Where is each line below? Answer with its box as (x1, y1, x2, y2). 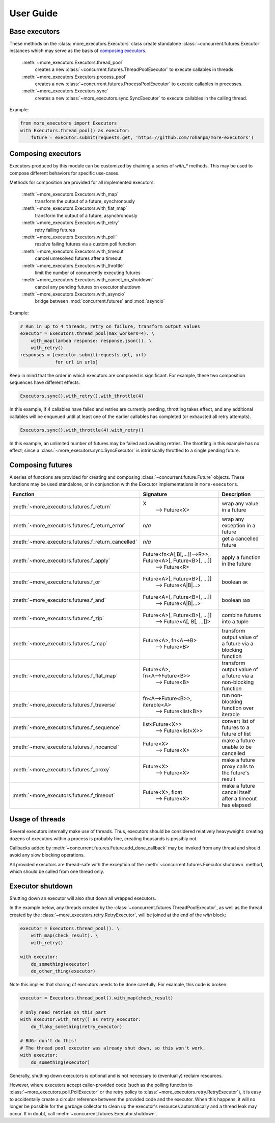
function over (222, 704, 254, 712)
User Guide (9, 8, 58, 19)
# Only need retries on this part (20, 1009, 106, 1015)
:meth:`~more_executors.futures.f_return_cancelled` (12, 538, 137, 545)
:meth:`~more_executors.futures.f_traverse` (12, 701, 117, 708)
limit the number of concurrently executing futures (35, 270, 141, 276)
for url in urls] (55, 359, 99, 365)
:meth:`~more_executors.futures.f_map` (12, 640, 108, 647)
